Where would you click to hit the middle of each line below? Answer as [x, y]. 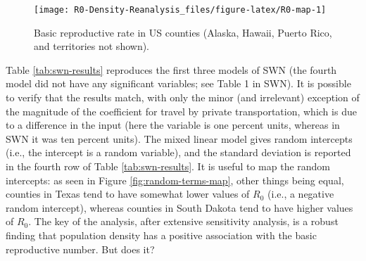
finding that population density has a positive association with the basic [161, 235]
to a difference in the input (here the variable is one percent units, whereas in [173, 125]
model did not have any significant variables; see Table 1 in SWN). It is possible [178, 83]
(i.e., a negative [301, 194]
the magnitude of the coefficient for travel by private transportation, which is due [181, 111]
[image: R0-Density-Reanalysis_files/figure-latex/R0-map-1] [180, 10]
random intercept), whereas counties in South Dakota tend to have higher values [179, 207]
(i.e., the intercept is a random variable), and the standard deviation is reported [178, 152]
